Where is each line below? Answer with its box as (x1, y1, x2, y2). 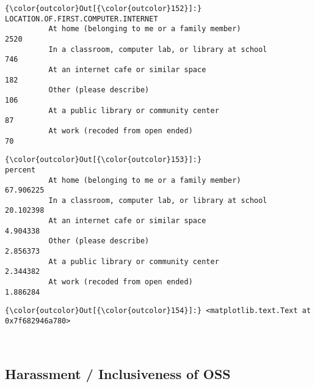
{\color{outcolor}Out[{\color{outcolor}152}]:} (5, 4, 202, 13)
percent (5, 165, 36, 174)
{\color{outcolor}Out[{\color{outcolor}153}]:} (5, 155, 202, 164)
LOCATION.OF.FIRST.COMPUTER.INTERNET (5, 14, 158, 23)
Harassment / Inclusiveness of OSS (5, 364, 231, 383)
